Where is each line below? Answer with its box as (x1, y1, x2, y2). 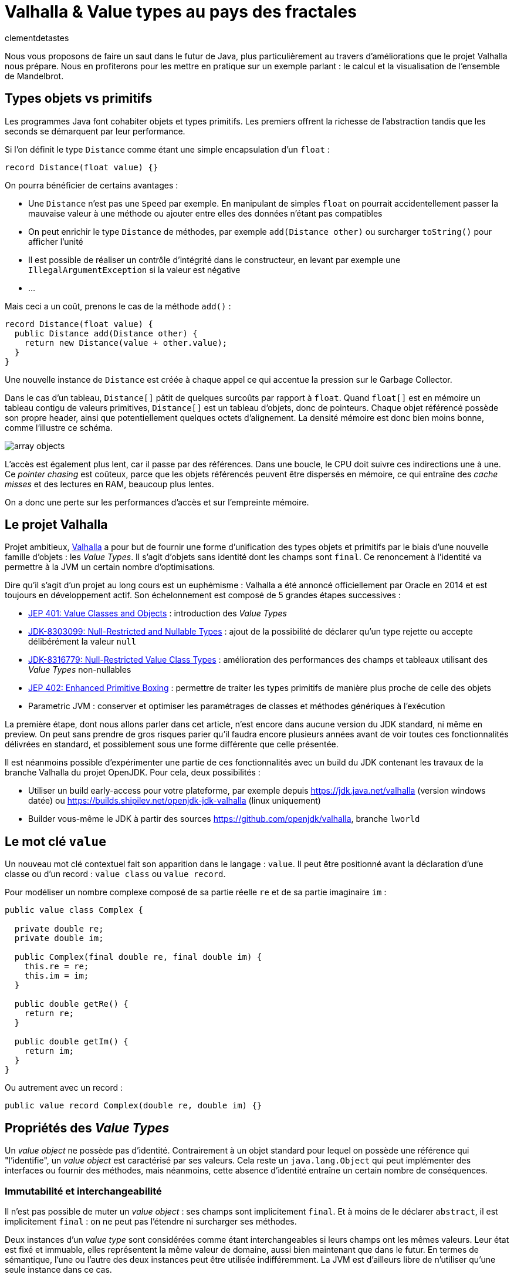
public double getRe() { (14, 999, 128, 1009)
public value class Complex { (5, 905, 144, 915)
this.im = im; (24, 971, 89, 981)
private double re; (14, 924, 104, 934)
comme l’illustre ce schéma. (5, 422, 113, 433)
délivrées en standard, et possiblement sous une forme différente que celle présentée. (5, 739, 339, 750)
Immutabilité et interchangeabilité (5, 1185, 162, 1197)
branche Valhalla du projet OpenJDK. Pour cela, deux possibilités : (5, 767, 261, 778)
